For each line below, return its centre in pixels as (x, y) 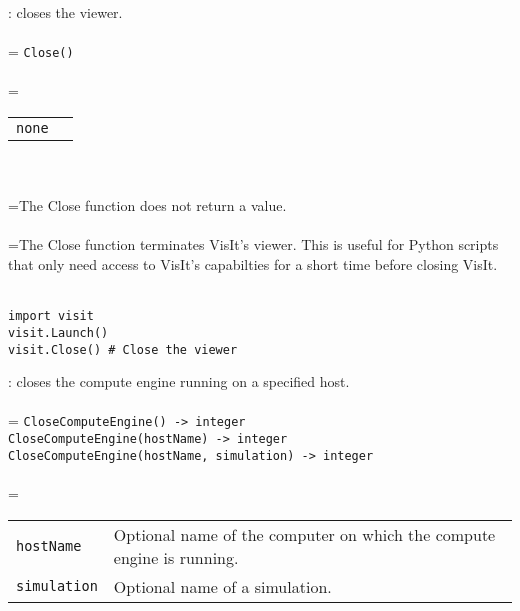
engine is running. (176, 557)
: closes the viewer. (65, 12)
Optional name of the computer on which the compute (304, 534)
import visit (51, 316)
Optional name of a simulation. (222, 586)
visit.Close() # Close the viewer (123, 349)
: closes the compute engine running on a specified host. (179, 381)
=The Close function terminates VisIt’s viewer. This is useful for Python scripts (253, 244)
